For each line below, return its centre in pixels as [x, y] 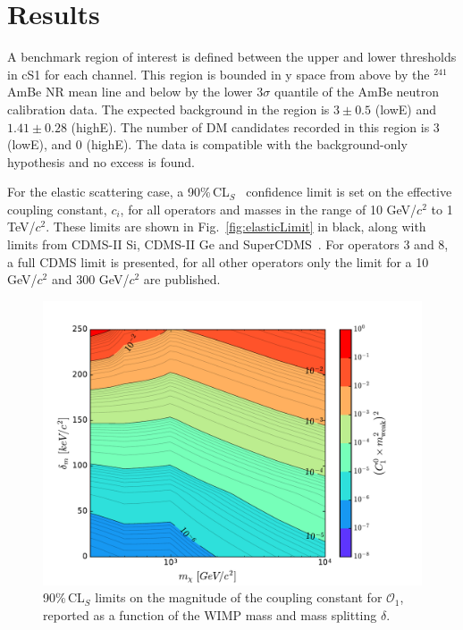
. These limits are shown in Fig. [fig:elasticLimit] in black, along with [236, 227]
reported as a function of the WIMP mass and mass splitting [210, 615]
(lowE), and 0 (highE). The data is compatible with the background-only [207, 144]
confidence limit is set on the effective [349, 192]
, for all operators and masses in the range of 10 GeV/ [269, 209]
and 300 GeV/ [90, 279]
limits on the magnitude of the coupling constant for [239, 597]
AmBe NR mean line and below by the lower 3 [135, 92]
